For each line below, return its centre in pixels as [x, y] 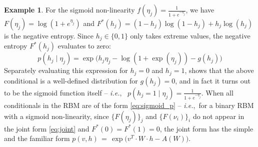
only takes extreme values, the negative [190, 35]
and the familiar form [37, 138]
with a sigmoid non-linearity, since [56, 116]
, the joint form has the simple [206, 128]
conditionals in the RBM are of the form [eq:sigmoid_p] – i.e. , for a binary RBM [129, 105]
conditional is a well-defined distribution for [71, 80]
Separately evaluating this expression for [66, 70]
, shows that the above [219, 70]
